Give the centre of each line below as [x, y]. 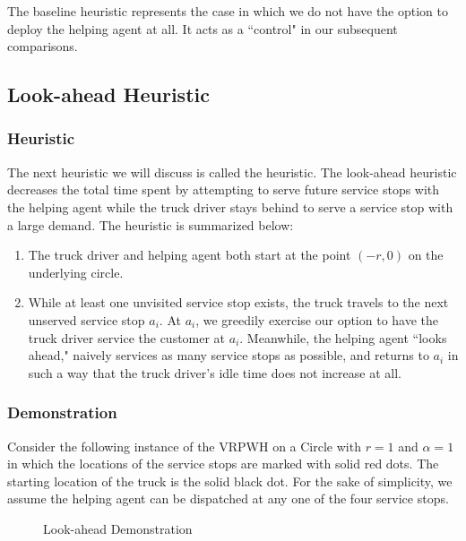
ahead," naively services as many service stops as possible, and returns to [229, 355]
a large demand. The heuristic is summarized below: [151, 224]
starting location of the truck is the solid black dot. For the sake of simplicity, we [230, 481]
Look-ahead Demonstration [118, 528]
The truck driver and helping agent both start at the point [190, 255]
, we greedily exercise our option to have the [317, 319]
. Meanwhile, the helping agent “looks [343, 337]
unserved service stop [86, 319]
